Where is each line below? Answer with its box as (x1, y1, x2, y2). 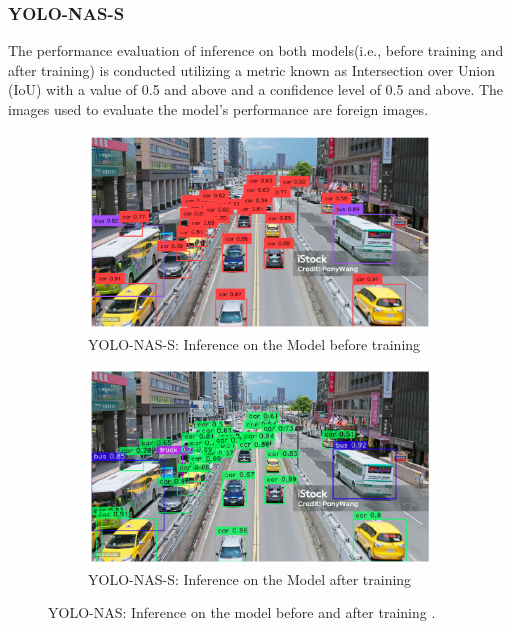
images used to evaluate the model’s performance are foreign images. (8, 99, 429, 119)
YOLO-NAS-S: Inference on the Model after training (88, 568, 412, 589)
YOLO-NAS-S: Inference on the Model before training (88, 333, 421, 354)
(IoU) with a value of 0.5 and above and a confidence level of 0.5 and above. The (8, 79, 504, 100)
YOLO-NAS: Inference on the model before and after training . (48, 602, 436, 623)
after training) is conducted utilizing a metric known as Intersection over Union (8, 59, 495, 80)
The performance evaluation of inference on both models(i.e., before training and (8, 40, 504, 61)
